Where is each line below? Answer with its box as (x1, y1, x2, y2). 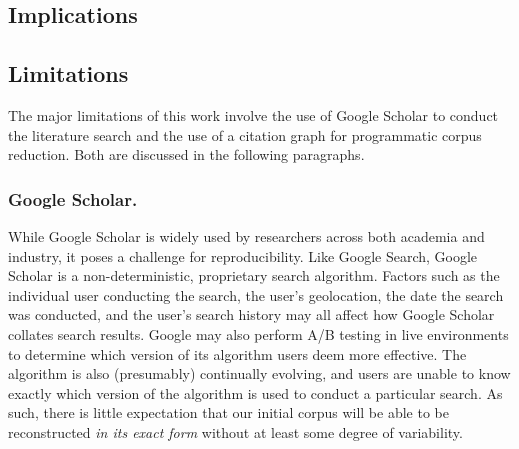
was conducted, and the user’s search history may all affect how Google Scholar (8, 304, 495, 325)
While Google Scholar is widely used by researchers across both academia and (8, 225, 485, 246)
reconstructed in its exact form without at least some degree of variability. (8, 421, 463, 442)
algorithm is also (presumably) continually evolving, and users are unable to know (8, 363, 511, 384)
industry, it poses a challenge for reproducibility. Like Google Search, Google (8, 245, 478, 266)
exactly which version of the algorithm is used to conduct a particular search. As (8, 382, 503, 403)
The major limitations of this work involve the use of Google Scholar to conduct (8, 104, 499, 125)
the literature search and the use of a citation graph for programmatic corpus (8, 124, 482, 145)
